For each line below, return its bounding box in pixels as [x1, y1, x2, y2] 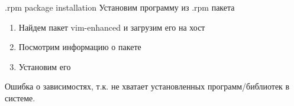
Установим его [18, 60, 71, 72]
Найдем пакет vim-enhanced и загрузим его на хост [18, 21, 205, 33]
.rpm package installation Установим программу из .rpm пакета [5, 1, 235, 13]
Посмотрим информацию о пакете [18, 41, 141, 53]
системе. [5, 91, 35, 104]
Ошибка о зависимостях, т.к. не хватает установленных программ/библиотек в [5, 80, 290, 92]
